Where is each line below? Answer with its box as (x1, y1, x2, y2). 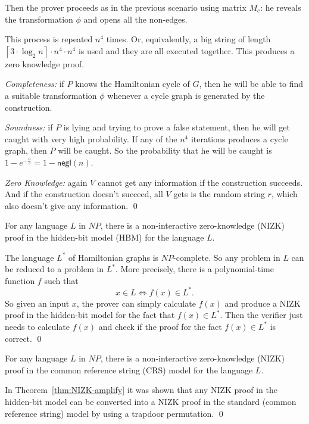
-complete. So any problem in (173, 251, 280, 263)
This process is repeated (5, 33, 93, 45)
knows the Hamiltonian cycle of (75, 77, 190, 90)
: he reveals (260, 1, 301, 13)
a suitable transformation (5, 89, 97, 101)
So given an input (5, 297, 70, 309)
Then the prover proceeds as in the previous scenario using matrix (5, 1, 246, 13)
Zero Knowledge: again (5, 176, 88, 188)
